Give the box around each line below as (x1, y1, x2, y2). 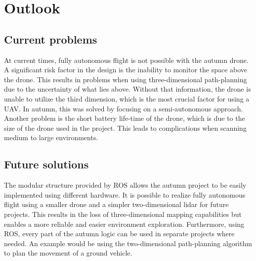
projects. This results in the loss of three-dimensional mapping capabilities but (4, 209, 242, 219)
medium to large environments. (4, 132, 98, 143)
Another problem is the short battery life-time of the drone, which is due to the (4, 113, 245, 123)
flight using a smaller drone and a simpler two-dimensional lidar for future (4, 199, 229, 209)
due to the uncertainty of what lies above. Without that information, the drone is (4, 84, 251, 94)
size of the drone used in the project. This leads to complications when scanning (4, 122, 247, 133)
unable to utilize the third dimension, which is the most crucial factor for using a (4, 93, 250, 104)
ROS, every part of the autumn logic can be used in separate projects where (4, 228, 235, 239)
